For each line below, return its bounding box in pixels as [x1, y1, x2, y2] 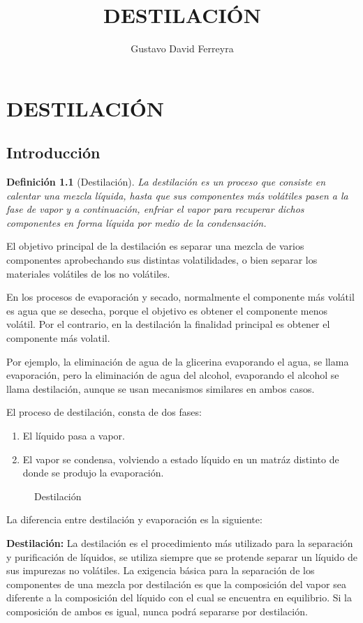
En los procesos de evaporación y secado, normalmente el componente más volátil [6, 290, 355, 304]
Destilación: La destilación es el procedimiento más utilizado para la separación [6, 535, 353, 550]
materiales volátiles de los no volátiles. [6, 266, 170, 280]
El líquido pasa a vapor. [22, 428, 125, 443]
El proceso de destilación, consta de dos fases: [6, 405, 202, 419]
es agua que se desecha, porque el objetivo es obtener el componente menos [6, 303, 328, 317]
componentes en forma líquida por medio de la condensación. [6, 215, 267, 230]
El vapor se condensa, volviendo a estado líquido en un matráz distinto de [22, 451, 339, 466]
